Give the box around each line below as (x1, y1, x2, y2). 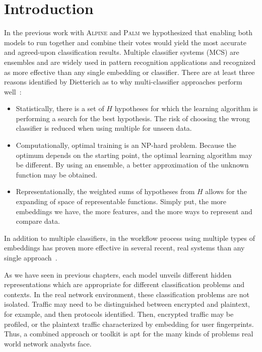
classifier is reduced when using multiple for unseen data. (16, 123, 192, 133)
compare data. (16, 216, 60, 226)
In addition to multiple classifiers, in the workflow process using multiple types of (4, 232, 255, 243)
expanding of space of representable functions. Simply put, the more (16, 196, 227, 207)
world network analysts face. (4, 338, 92, 348)
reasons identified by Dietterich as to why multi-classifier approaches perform (4, 76, 242, 87)
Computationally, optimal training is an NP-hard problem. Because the (16, 140, 236, 150)
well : (4, 86, 22, 97)
